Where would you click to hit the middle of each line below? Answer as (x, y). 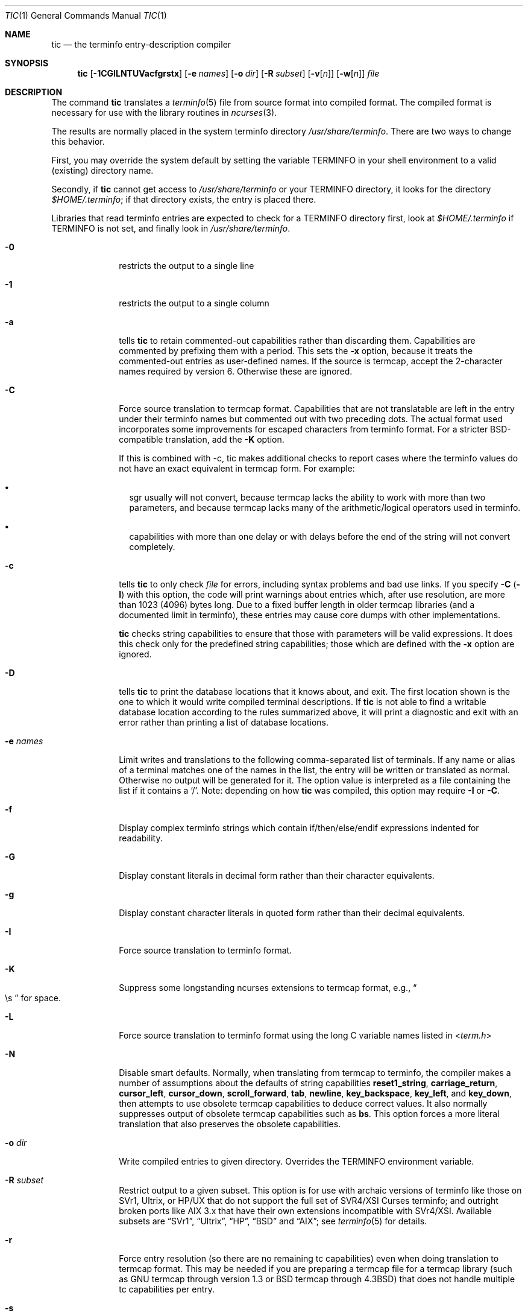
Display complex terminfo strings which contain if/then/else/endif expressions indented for (299, 828)
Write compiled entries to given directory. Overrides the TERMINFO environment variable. (297, 1161)
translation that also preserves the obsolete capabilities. (230, 1124)
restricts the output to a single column (194, 303)
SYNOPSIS (27, 63)
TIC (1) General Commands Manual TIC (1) (86, 15)
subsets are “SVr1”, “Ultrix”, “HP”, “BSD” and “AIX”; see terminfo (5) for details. (273, 1221)
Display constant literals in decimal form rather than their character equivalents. (277, 875)
